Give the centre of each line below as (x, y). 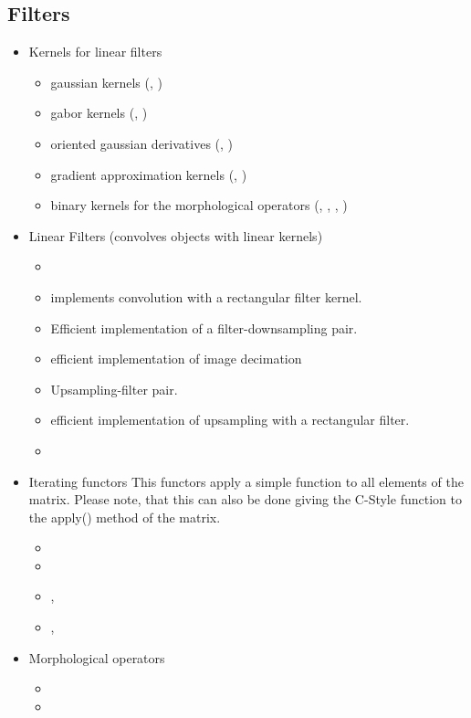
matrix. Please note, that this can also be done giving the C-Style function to (245, 499)
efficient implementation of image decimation (176, 359)
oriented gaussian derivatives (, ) (142, 143)
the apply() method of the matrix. (125, 517)
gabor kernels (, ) (99, 113)
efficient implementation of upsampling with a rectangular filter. (230, 420)
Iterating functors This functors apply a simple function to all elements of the (246, 481)
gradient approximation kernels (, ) (149, 174)
